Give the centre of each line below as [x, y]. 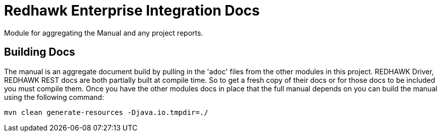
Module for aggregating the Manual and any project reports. [104, 33]
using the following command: [54, 97]
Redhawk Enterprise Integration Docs [132, 11]
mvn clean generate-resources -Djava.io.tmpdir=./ [106, 112]
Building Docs [40, 52]
